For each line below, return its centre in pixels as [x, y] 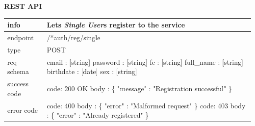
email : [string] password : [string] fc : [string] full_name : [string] [145, 62]
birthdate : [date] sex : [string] [92, 71]
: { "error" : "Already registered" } [98, 115]
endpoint [21, 37]
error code [23, 110]
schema [18, 71]
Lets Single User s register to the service [116, 25]
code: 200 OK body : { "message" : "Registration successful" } [139, 88]
